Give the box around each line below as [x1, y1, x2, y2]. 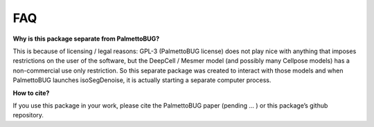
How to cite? [12, 88, 50, 97]
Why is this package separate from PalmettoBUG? [12, 35, 160, 43]
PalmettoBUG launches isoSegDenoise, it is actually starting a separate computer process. [12, 76, 271, 84]
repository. [12, 111, 44, 119]
